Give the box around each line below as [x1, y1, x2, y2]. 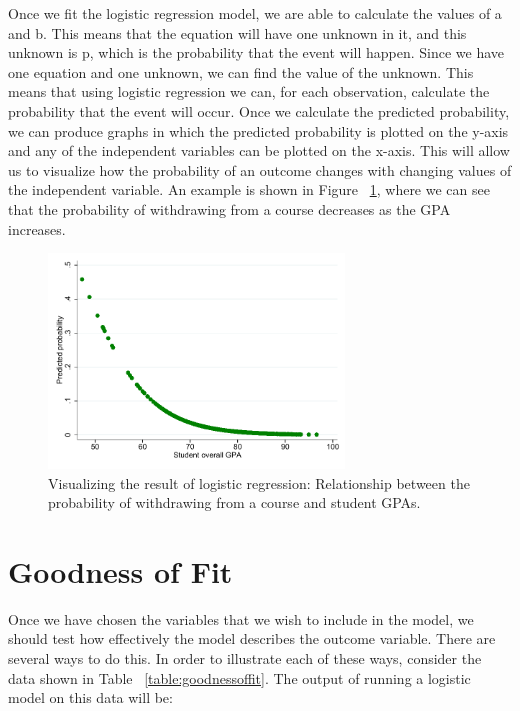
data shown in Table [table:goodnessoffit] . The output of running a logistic [8, 667, 471, 688]
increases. [8, 218, 66, 239]
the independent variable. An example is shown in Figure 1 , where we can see [8, 179, 490, 200]
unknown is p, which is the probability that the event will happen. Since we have [8, 42, 505, 63]
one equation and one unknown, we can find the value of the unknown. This [8, 61, 474, 82]
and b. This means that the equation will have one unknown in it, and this [8, 22, 467, 43]
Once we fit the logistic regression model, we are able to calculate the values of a [8, 3, 502, 23]
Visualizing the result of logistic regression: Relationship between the [48, 472, 470, 493]
